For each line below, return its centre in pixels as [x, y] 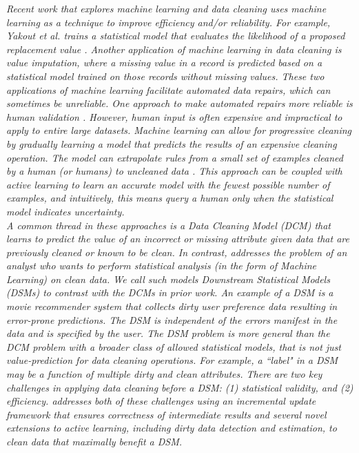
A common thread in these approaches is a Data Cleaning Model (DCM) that [169, 225]
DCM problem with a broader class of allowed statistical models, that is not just [174, 346]
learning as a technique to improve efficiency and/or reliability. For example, [168, 22]
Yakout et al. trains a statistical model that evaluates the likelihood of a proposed [176, 36]
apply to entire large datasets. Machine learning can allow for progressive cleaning [179, 130]
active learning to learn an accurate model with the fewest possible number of [168, 184]
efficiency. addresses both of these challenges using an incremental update [161, 401]
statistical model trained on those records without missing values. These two [165, 76]
